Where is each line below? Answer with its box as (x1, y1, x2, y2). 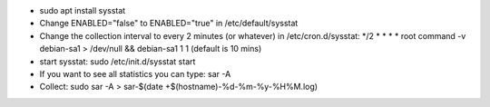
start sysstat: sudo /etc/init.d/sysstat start (39, 55, 196, 67)
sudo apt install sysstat (39, 5, 126, 15)
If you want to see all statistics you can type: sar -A (39, 68, 231, 79)
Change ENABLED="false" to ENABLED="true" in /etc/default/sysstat (39, 18, 299, 29)
